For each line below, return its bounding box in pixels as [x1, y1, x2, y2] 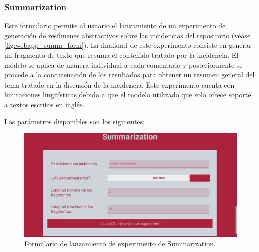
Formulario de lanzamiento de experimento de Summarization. [24, 238, 216, 249]
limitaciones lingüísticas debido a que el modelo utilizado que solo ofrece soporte [4, 89, 251, 100]
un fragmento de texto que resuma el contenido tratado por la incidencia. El [4, 50, 239, 60]
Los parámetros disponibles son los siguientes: [4, 116, 145, 126]
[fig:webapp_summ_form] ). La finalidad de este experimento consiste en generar [4, 40, 252, 50]
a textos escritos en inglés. [4, 99, 85, 109]
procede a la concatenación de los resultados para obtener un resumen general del [4, 69, 255, 80]
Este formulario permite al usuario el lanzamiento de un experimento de [4, 20, 226, 31]
